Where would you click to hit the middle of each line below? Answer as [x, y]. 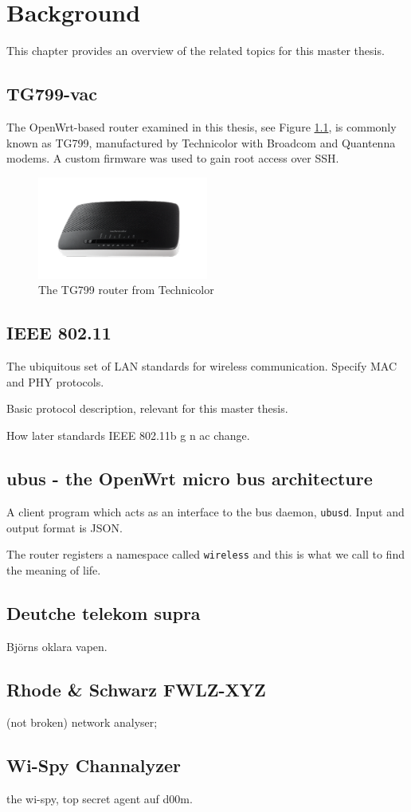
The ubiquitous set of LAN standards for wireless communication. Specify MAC [202, 366]
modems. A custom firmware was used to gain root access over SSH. [173, 158]
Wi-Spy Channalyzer [94, 765]
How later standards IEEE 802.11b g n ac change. [128, 435]
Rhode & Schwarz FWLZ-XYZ [136, 689]
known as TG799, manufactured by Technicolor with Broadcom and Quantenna [201, 142]
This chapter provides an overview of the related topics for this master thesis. [196, 51]
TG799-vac [52, 94]
